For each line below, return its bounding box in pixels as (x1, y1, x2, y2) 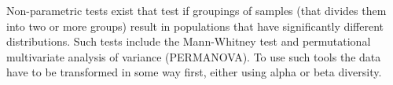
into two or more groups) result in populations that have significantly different (6, 17, 384, 34)
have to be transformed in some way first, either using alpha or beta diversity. (6, 64, 382, 80)
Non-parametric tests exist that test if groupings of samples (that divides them (6, 2, 387, 18)
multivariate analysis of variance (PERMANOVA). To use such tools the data (6, 48, 381, 65)
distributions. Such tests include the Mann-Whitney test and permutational (6, 33, 371, 50)
